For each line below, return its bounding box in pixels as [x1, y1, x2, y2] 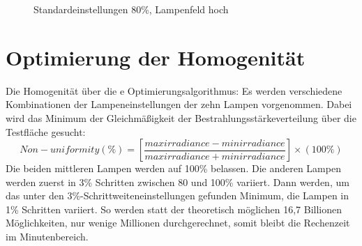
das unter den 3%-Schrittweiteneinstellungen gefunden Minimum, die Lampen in [6, 188, 349, 203]
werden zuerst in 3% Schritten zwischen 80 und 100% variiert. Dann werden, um [6, 174, 349, 189]
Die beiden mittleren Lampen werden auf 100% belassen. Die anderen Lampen [6, 161, 341, 176]
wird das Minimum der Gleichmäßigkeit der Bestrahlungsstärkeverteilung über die [6, 110, 356, 125]
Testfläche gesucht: [6, 124, 86, 139]
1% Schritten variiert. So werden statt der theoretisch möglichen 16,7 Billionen [6, 201, 342, 216]
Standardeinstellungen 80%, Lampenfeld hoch [33, 2, 229, 16]
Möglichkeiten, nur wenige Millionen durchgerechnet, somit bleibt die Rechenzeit [6, 215, 350, 230]
